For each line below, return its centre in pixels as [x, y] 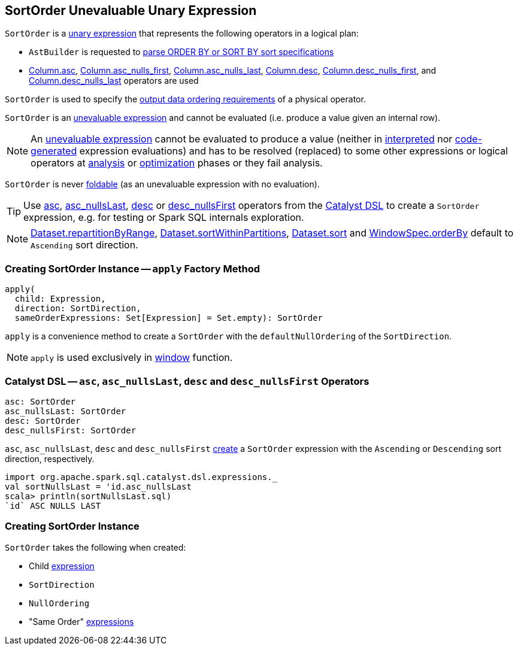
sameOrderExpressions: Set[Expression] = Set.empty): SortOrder [169, 318]
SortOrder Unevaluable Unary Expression [131, 10]
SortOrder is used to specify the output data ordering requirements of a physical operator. [185, 99]
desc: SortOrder [43, 420]
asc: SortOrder [40, 401]
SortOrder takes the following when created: [96, 547]
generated [54, 151]
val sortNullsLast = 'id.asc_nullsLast [98, 486]
